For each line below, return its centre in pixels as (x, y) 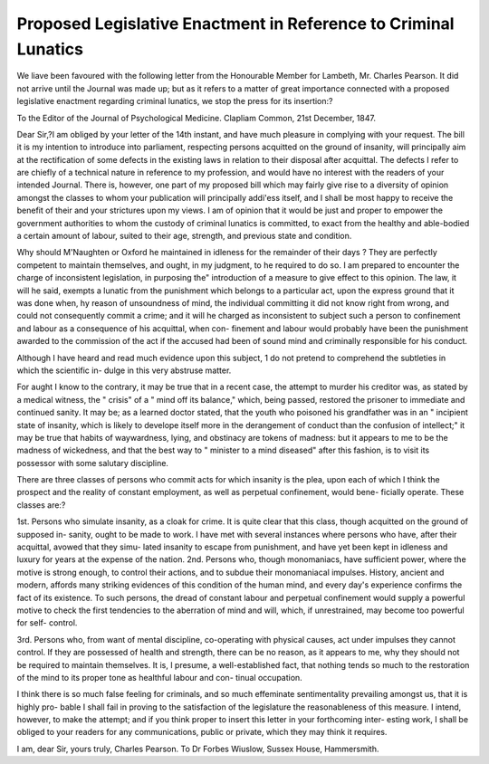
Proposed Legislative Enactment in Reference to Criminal (235, 24)
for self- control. (47, 623)
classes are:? (41, 505)
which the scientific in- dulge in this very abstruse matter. (124, 370)
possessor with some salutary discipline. (93, 463)
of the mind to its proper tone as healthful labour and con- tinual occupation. (159, 677)
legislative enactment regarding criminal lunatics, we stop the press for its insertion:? (175, 101)
